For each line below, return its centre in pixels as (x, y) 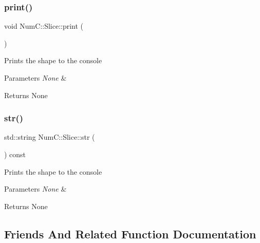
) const (15, 154)
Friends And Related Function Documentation (130, 233)
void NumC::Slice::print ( (44, 26)
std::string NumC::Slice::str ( (50, 137)
